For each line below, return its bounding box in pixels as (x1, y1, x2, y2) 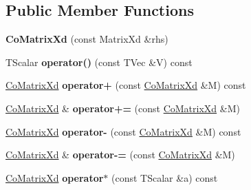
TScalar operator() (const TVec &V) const (6, 54, 193, 69)
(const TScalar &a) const (111, 170, 218, 184)
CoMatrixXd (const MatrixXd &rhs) (6, 32, 168, 46)
